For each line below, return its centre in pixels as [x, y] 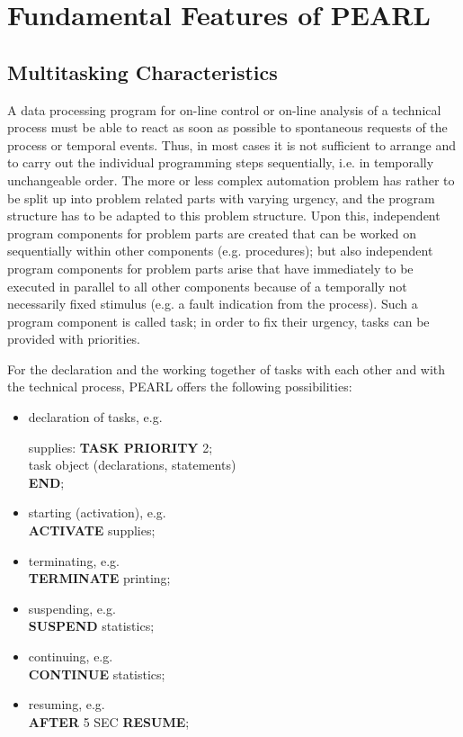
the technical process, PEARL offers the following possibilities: [180, 386]
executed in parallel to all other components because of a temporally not [207, 286]
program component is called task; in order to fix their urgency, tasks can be [218, 321]
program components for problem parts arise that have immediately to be [210, 268]
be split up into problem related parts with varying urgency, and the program [221, 198]
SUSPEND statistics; [91, 626]
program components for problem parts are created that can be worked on [212, 233]
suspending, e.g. [72, 608]
